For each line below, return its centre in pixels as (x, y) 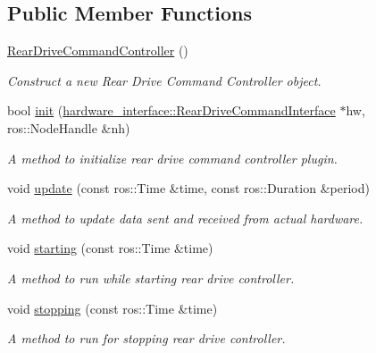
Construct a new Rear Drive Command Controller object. (164, 80)
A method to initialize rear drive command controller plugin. (172, 158)
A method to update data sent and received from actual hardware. (185, 218)
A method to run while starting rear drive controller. (151, 277)
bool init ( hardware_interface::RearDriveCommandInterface (171, 110)
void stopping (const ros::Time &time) (113, 308)
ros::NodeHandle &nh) (69, 127)
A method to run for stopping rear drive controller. (146, 338)
